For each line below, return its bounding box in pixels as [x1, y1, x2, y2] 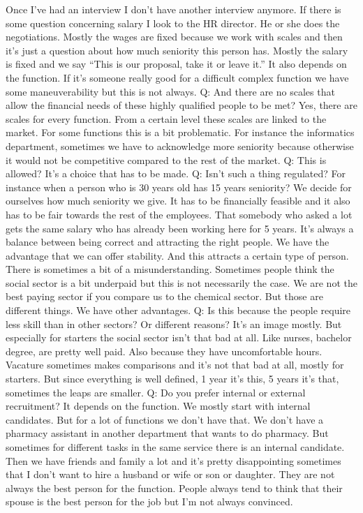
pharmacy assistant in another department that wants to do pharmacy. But [6, 426, 329, 440]
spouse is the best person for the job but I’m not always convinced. [6, 494, 293, 509]
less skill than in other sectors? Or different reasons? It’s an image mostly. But [6, 316, 342, 331]
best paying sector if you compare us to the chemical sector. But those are [6, 289, 323, 304]
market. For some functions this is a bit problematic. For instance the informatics [6, 125, 355, 140]
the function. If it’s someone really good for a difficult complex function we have [6, 70, 349, 84]
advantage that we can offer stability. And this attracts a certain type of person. [6, 248, 349, 262]
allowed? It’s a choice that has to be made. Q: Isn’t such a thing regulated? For [6, 166, 346, 181]
